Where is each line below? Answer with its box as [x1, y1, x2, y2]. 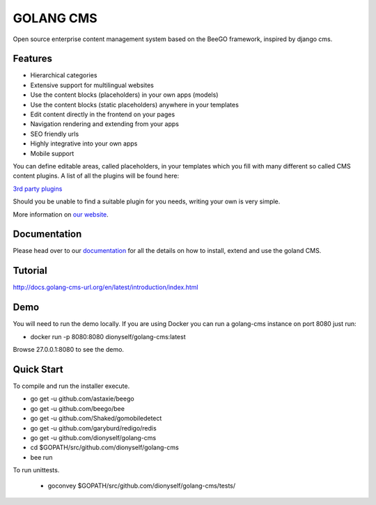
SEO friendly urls [30, 130, 79, 138]
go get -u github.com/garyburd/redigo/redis [30, 424, 157, 432]
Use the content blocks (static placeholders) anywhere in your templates [30, 100, 240, 109]
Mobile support [30, 149, 75, 157]
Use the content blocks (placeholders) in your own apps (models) [30, 91, 219, 99]
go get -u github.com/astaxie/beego [30, 394, 135, 403]
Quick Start [13, 363, 63, 375]
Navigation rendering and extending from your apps [30, 120, 180, 128]
